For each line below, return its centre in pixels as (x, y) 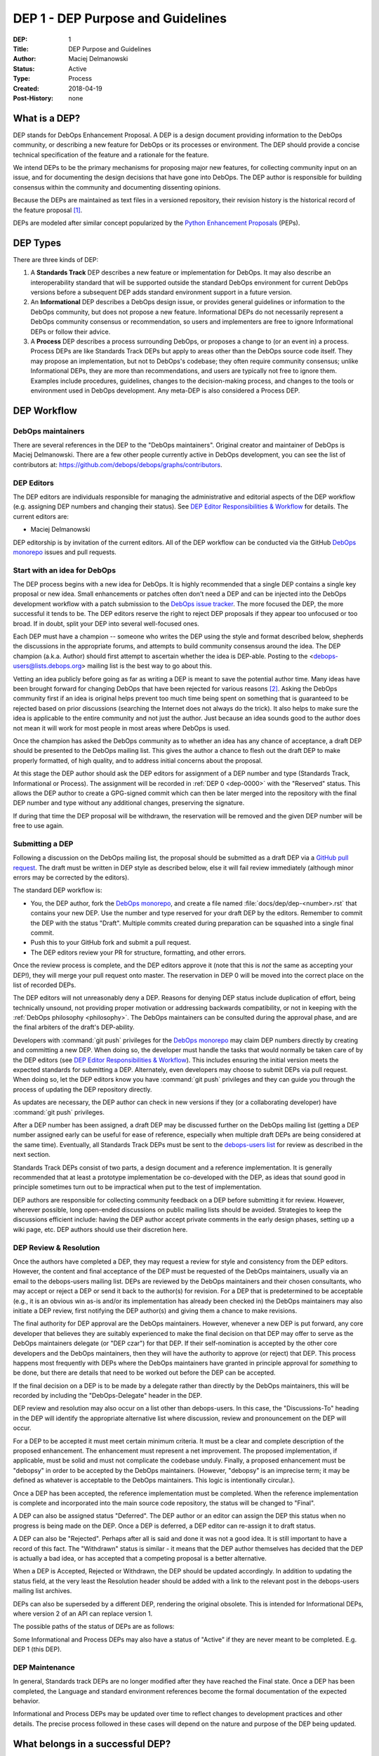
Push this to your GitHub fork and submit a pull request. (111, 943)
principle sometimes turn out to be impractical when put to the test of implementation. (137, 1187)
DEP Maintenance (44, 1667)
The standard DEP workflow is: (58, 890)
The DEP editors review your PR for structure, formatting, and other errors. (138, 952)
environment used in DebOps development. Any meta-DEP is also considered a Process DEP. (165, 391)
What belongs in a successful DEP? (92, 1744)
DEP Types (37, 243)
